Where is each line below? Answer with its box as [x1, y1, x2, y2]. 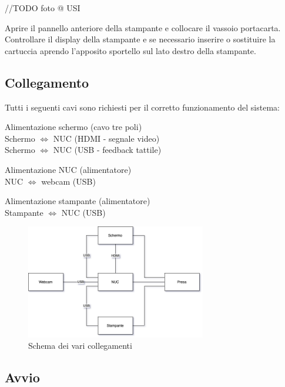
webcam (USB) [41, 175, 96, 187]
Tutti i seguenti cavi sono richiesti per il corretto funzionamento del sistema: [5, 101, 280, 113]
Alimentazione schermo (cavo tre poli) [5, 121, 142, 133]
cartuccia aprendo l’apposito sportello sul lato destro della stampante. [5, 44, 256, 56]
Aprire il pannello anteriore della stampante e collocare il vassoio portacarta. [5, 21, 281, 34]
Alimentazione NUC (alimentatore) [5, 163, 132, 175]
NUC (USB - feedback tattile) [53, 144, 162, 156]
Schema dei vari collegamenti [28, 339, 132, 352]
